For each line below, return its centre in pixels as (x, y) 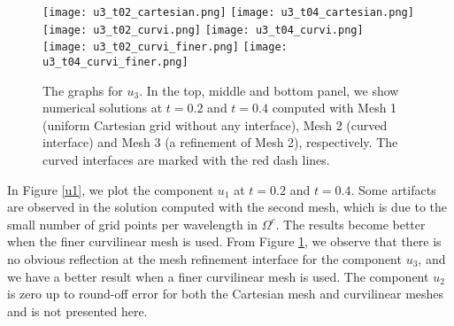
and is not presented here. (77, 310)
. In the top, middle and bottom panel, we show (269, 90)
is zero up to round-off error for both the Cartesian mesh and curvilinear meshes (226, 294)
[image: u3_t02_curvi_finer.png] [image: (165, 47)
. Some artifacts (393, 189)
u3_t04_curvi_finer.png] (115, 62)
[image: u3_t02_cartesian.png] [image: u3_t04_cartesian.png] (228, 12)
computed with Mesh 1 (335, 108)
